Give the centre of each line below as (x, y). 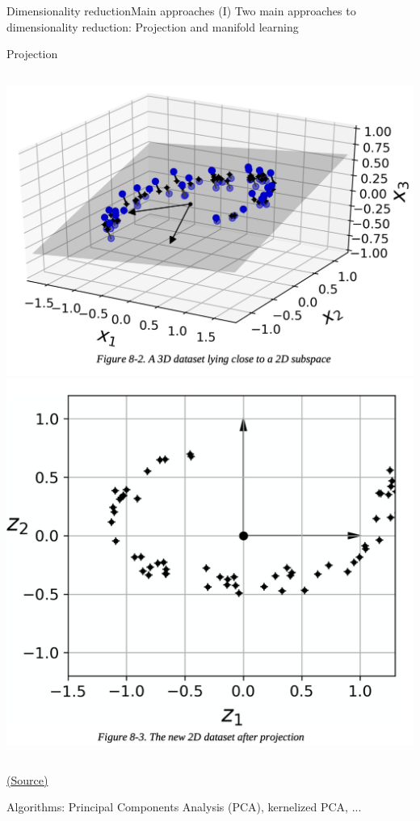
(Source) (27, 779)
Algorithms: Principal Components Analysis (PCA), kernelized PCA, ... (184, 807)
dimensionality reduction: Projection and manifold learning (153, 26)
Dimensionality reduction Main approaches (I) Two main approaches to (181, 11)
